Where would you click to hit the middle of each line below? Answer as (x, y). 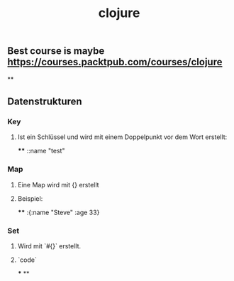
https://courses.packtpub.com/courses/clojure (115, 62)
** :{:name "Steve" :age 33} (58, 212)
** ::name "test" (41, 151)
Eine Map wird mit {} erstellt (58, 184)
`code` (27, 260)
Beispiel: (30, 198)
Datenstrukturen (45, 101)
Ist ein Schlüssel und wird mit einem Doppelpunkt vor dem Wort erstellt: (122, 137)
